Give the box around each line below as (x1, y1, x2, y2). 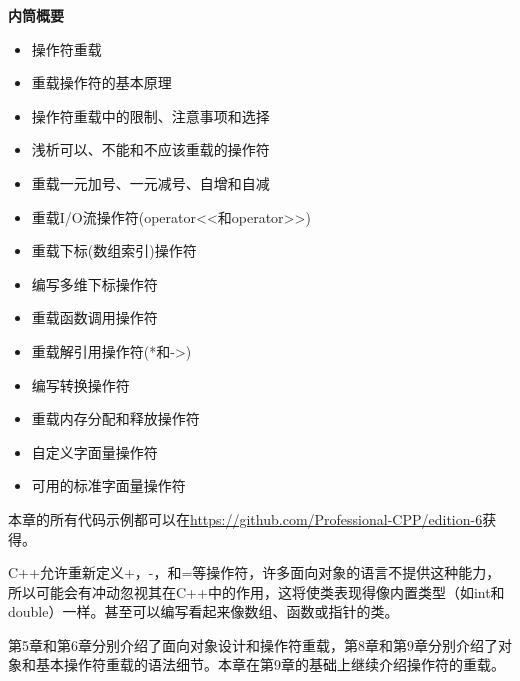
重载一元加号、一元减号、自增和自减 (31, 172, 270, 193)
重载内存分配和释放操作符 (31, 408, 200, 429)
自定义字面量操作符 (31, 441, 158, 462)
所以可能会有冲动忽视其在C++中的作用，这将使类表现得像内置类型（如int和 (8, 581, 505, 602)
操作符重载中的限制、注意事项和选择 (31, 105, 270, 126)
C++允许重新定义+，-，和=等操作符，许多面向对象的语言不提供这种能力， (8, 562, 501, 583)
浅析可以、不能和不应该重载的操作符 (31, 139, 270, 160)
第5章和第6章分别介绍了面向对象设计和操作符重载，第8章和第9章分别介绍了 (8, 634, 498, 655)
